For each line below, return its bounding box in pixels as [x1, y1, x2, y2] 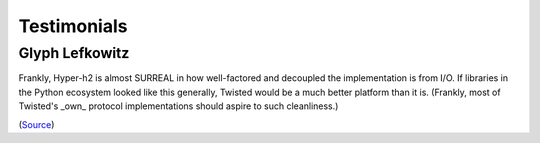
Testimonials [18, 15, 128, 37]
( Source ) [18, 118, 55, 130]
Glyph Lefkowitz [18, 44, 130, 62]
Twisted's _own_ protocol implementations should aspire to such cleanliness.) [18, 100, 339, 112]
